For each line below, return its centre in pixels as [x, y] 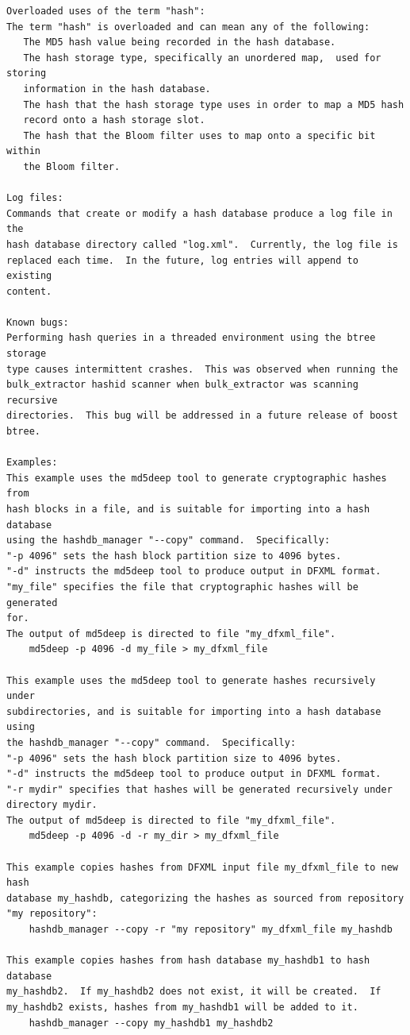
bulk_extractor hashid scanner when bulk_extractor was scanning [182, 385]
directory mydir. [52, 805]
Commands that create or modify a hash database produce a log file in [199, 213]
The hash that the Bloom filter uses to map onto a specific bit [199, 135]
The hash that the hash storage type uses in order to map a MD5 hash [214, 104]
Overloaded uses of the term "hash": [106, 11]
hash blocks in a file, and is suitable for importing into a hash [188, 509]
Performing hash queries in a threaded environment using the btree [191, 338]
